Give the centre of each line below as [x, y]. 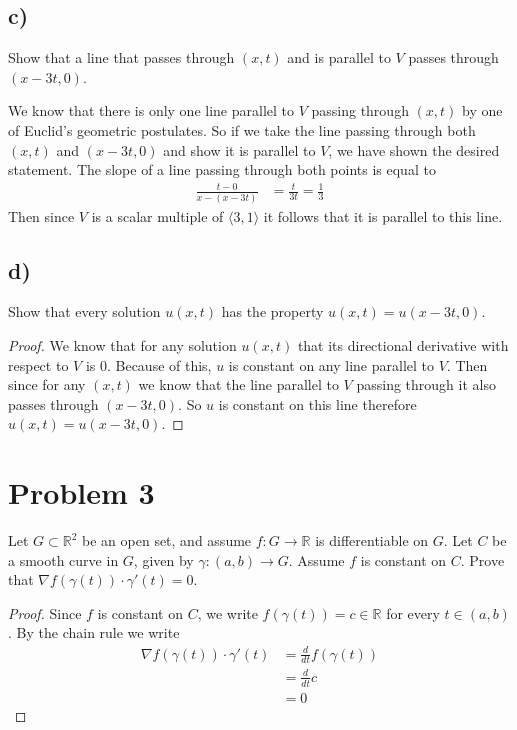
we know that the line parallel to [238, 384]
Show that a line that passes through [121, 57]
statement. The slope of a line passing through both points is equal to [222, 169]
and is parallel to [339, 57]
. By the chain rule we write [94, 632]
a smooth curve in [63, 559]
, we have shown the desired [414, 149]
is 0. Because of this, [148, 364]
